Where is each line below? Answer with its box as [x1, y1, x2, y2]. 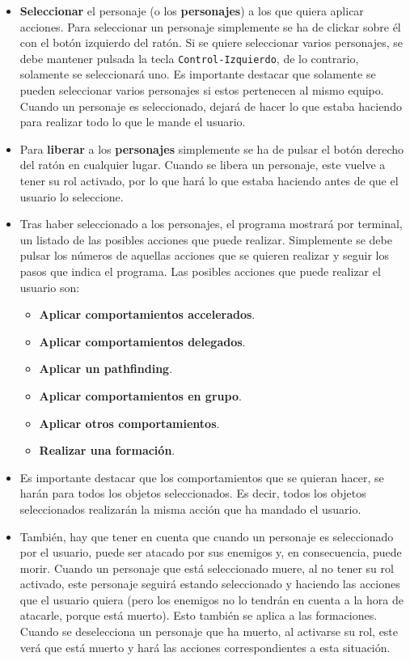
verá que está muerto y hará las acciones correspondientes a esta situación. [19, 638, 391, 655]
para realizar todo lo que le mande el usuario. [19, 113, 246, 130]
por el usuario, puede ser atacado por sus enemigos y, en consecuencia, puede [19, 544, 402, 561]
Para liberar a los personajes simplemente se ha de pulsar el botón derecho [19, 140, 404, 157]
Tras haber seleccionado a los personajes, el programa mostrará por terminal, [19, 215, 403, 232]
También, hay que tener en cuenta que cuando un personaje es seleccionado [19, 528, 394, 544]
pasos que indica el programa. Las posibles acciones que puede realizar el [19, 262, 381, 279]
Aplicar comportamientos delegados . [39, 333, 246, 350]
